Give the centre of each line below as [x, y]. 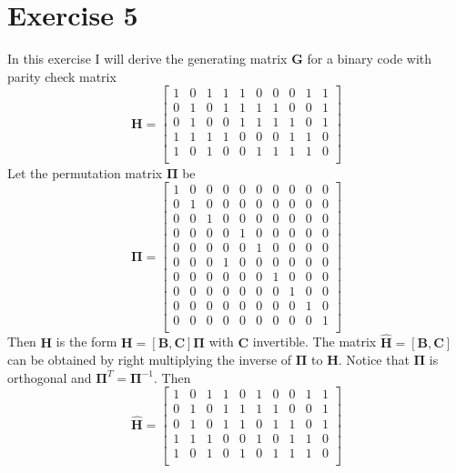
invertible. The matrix [314, 342]
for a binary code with [370, 59]
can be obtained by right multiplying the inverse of [150, 360]
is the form [86, 342]
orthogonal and [50, 377]
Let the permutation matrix [85, 172]
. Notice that [374, 360]
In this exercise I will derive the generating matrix [147, 59]
